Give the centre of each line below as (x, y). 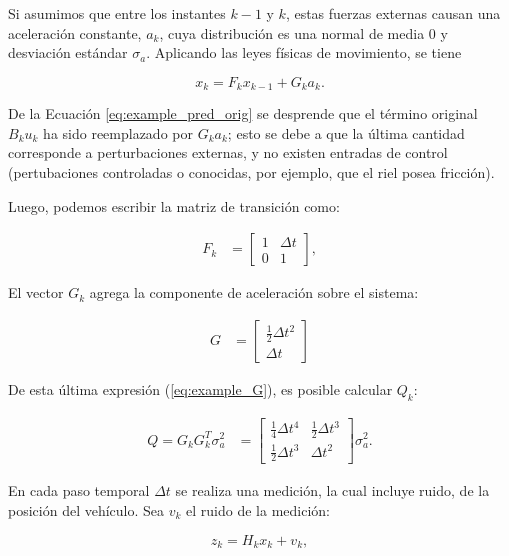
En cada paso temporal (79, 490)
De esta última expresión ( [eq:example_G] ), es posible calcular (200, 388)
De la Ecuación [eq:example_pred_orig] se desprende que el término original (243, 113)
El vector (36, 292)
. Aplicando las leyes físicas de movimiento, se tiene (304, 52)
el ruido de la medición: (258, 510)
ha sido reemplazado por (118, 132)
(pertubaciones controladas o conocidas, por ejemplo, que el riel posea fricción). (251, 172)
